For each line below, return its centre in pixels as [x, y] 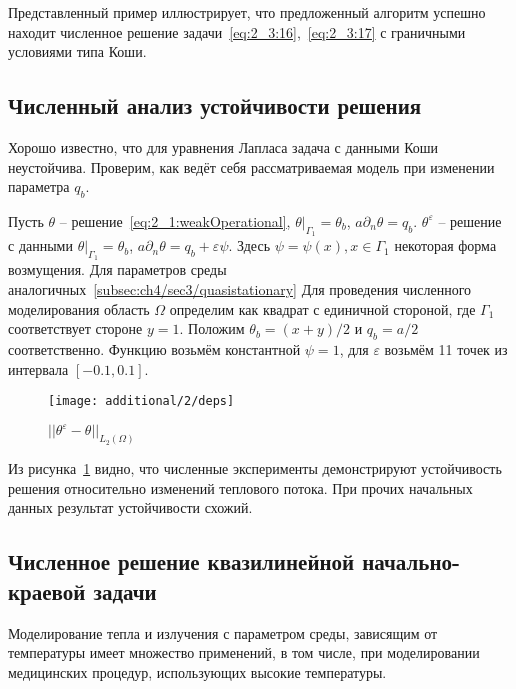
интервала [38, 368]
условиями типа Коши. [77, 51]
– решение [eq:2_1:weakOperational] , [175, 220]
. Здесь [249, 245]
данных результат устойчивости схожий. [130, 507]
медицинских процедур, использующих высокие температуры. [197, 671]
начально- [411, 561]
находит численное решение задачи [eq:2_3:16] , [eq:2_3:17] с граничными [237, 31]
